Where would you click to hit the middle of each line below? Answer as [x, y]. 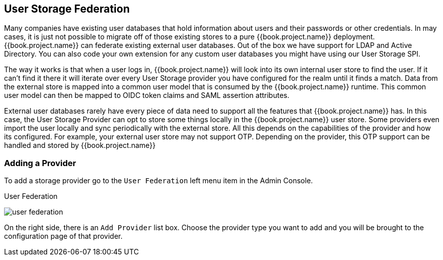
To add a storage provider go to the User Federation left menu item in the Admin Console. [158, 181]
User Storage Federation [67, 9]
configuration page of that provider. [63, 236]
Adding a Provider [40, 163]
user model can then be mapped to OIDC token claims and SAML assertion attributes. [147, 95]
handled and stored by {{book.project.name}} [80, 145]
